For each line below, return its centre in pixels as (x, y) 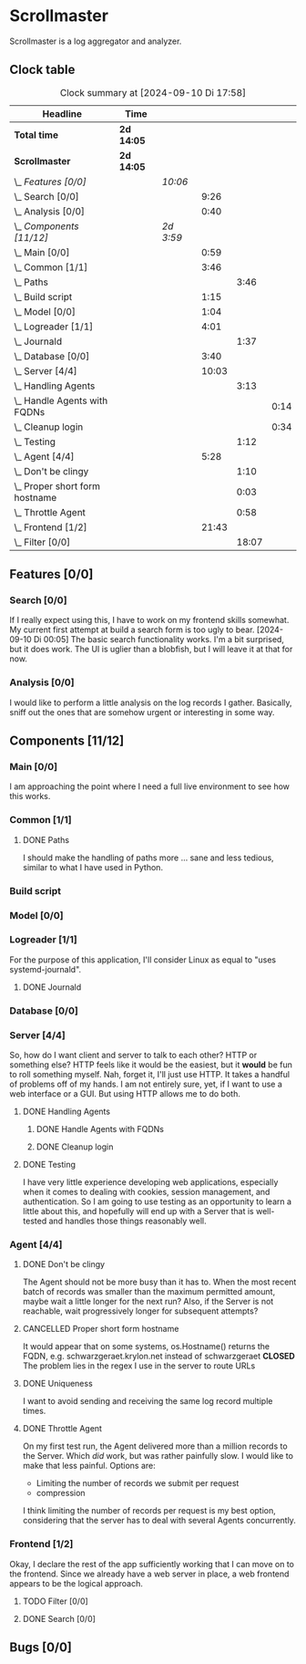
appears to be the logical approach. (76, 1583)
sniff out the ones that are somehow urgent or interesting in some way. (142, 712)
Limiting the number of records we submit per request (138, 1483)
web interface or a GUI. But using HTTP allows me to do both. (125, 1094)
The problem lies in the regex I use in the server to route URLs (139, 1366)
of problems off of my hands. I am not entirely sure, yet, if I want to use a (146, 1084)
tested (35, 1221)
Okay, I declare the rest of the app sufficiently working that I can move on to (152, 1564)
